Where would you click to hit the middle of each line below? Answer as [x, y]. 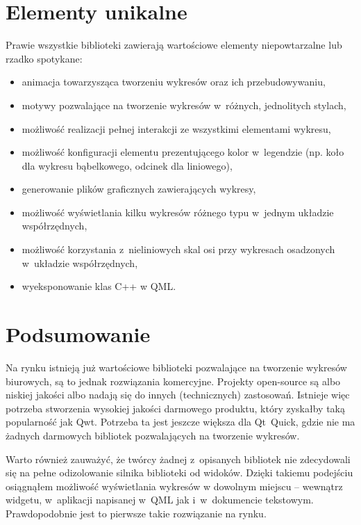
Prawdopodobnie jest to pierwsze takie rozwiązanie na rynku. [136, 513]
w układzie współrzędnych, [80, 262]
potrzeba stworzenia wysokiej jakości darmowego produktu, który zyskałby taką [175, 408]
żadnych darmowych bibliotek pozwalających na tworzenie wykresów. [153, 435]
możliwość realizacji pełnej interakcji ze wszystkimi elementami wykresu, [176, 128]
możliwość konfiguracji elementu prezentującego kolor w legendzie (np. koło [183, 152]
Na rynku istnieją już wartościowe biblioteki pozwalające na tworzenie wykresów [176, 367]
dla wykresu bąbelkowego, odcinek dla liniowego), [127, 165]
